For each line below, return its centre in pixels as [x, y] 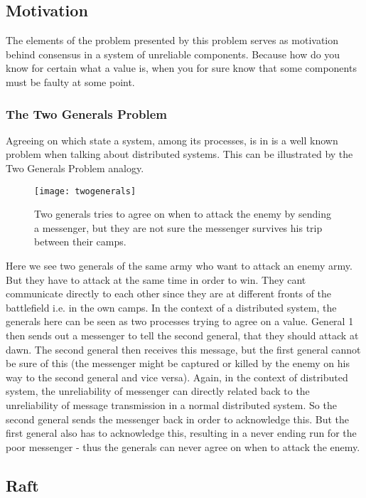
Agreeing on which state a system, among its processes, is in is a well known [172, 140]
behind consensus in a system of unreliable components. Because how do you [173, 54]
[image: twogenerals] [85, 191]
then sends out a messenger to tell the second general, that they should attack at [182, 335]
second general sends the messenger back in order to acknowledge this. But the [177, 419]
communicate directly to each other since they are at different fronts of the [169, 293]
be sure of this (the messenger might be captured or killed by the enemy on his [178, 363]
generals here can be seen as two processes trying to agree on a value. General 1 [180, 321]
